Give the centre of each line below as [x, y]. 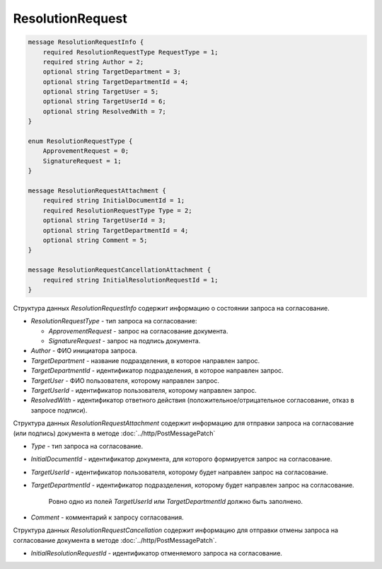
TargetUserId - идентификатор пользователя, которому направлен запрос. [144, 391]
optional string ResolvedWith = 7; [104, 111]
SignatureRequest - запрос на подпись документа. [125, 341]
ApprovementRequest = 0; [86, 151]
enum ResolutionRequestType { [80, 141]
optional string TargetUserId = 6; [104, 102]
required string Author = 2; [93, 62]
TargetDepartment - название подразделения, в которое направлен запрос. [145, 360]
